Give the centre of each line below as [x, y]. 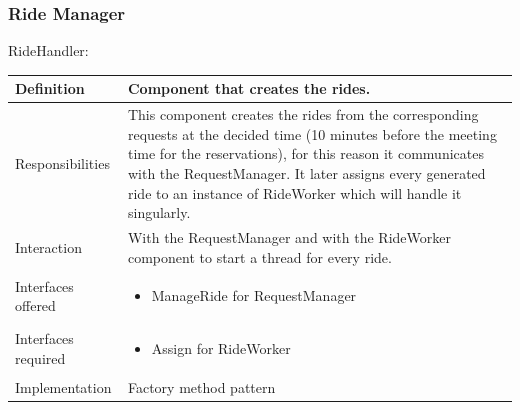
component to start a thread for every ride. [259, 256]
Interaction [48, 246]
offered [35, 305]
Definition [50, 88]
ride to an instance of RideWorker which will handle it [294, 192]
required [40, 358]
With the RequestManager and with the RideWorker [289, 236]
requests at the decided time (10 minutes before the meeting [312, 133]
